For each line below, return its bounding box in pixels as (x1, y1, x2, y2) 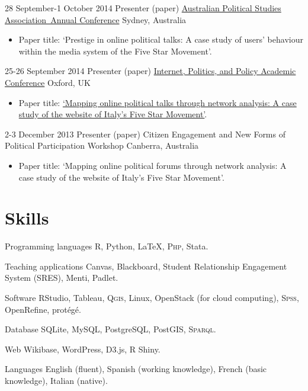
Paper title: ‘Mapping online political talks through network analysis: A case (18, 96, 297, 108)
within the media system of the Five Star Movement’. (18, 44, 212, 57)
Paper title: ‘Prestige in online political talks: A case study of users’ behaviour (18, 33, 303, 46)
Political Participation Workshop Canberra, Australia (5, 139, 199, 152)
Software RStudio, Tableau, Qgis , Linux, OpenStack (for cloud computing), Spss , (5, 291, 299, 304)
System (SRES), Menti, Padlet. (5, 271, 118, 284)
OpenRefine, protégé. (5, 303, 81, 315)
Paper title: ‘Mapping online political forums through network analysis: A (18, 159, 287, 171)
